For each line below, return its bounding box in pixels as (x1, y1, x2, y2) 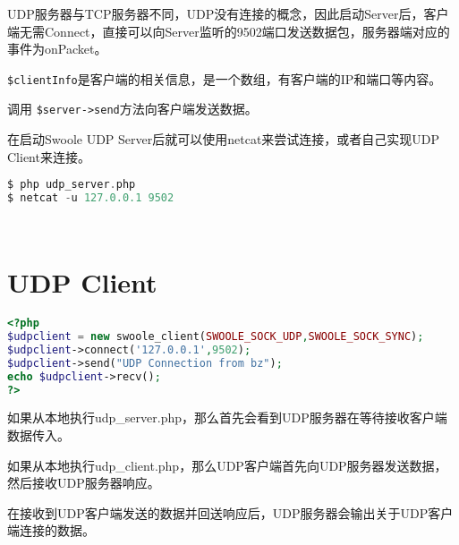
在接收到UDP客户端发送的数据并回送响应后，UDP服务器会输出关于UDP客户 (7, 503, 454, 522)
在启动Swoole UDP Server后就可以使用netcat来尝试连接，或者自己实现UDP (7, 130, 440, 149)
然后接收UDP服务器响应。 (7, 473, 160, 492)
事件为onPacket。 (7, 39, 107, 58)
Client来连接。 (7, 147, 90, 166)
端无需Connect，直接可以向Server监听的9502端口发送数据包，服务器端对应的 (7, 21, 450, 40)
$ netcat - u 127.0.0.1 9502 (7, 192, 174, 205)
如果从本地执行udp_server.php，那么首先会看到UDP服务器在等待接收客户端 (7, 408, 447, 427)
